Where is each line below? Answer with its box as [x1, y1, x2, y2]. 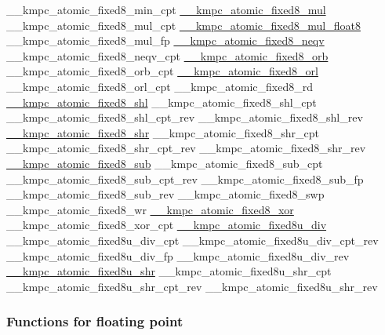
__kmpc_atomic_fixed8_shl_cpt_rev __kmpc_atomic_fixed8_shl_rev [6, 109, 363, 126]
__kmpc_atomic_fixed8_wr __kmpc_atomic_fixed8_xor [6, 201, 294, 217]
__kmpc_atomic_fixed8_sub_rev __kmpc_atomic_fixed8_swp [6, 186, 325, 202]
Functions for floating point [6, 311, 183, 331]
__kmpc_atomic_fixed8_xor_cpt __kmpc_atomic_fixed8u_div [6, 217, 327, 233]
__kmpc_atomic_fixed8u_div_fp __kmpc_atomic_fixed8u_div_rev [6, 247, 350, 264]
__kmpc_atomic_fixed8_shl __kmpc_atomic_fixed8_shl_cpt [6, 93, 317, 110]
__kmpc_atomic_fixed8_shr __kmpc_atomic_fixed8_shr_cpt [6, 124, 319, 140]
